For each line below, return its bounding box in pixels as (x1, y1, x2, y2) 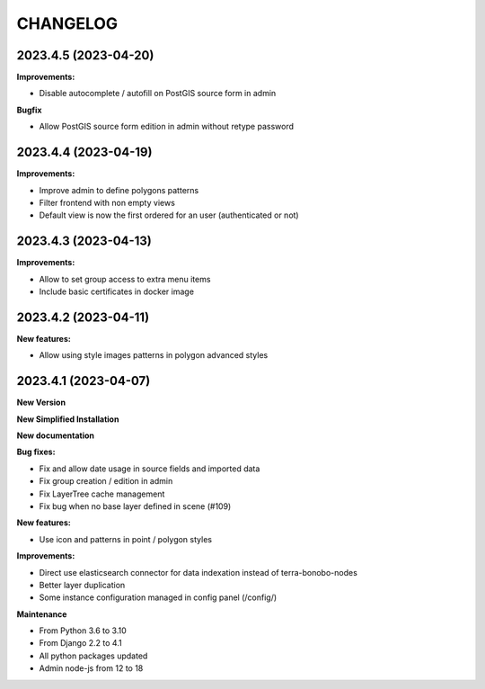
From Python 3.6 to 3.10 (39, 625, 128, 636)
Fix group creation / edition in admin (39, 476, 173, 487)
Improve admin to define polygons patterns (39, 184, 199, 195)
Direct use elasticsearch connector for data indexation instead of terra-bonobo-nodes (39, 567, 358, 577)
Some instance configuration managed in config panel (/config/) (39, 592, 278, 603)
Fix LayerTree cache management (39, 488, 165, 499)
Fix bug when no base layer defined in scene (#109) (39, 500, 232, 512)
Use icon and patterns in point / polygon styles (39, 533, 213, 544)
